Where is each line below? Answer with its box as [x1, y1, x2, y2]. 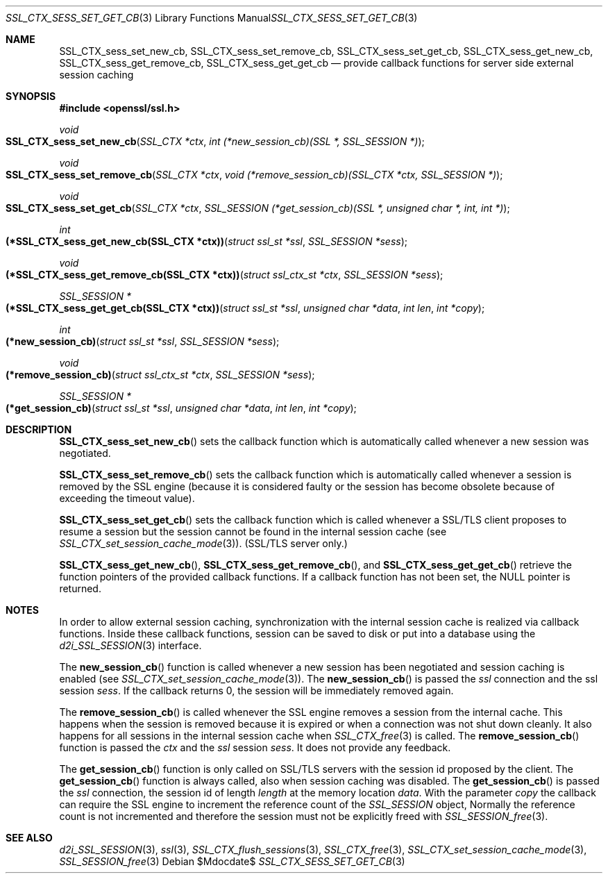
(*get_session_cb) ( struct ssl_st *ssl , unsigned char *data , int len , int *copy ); [6, 402, 357, 414]
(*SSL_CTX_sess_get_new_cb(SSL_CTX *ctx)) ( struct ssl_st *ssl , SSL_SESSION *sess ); [6, 235, 407, 247]
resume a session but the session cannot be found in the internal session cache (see [59, 526, 447, 537]
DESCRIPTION [6, 424, 72, 435]
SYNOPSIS [6, 90, 56, 102]
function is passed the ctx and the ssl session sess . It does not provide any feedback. [59, 742, 451, 753]
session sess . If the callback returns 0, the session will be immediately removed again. [59, 685, 454, 696]
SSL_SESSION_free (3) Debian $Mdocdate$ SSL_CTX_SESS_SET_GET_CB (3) [59, 855, 405, 867]
